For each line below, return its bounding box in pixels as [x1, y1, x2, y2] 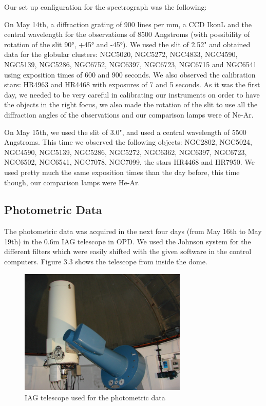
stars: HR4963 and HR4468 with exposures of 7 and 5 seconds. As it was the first [4, 79, 260, 90]
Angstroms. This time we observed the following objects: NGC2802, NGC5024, [4, 137, 252, 147]
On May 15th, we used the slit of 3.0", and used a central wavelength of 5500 [4, 126, 246, 137]
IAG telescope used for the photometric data [25, 392, 165, 403]
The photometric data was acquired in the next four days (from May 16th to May [4, 226, 262, 237]
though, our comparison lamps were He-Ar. [4, 177, 140, 187]
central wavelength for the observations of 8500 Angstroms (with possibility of [4, 29, 250, 40]
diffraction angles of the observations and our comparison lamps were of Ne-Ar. [4, 109, 254, 120]
